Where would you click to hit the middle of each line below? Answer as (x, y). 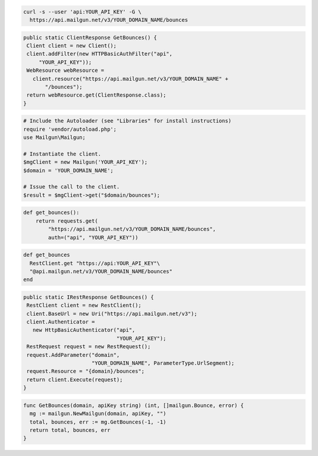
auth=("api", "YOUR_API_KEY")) (93, 237)
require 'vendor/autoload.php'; (70, 129)
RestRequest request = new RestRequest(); (89, 347)
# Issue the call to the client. (72, 187)
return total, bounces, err (70, 430)
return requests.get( (67, 221)
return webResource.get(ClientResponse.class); (97, 95)
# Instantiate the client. (62, 154)
